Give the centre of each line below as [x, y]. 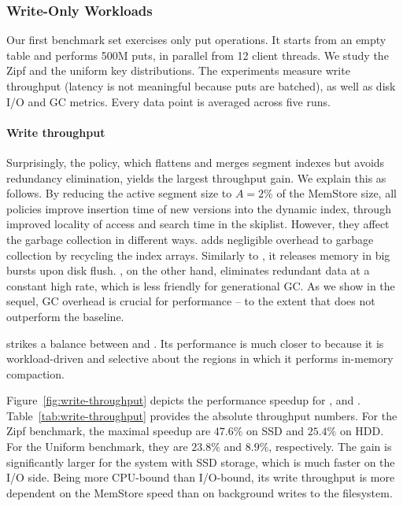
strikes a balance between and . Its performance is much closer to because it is [195, 343]
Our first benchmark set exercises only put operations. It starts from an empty [196, 40]
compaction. [35, 373]
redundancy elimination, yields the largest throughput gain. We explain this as [196, 177]
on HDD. [362, 431]
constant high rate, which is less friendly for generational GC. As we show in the [201, 285]
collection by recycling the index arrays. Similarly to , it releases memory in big [198, 255]
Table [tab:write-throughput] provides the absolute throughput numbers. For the [202, 415]
